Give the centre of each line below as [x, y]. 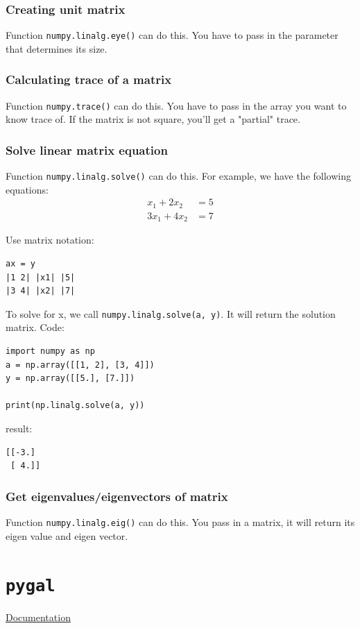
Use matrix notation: [50, 240]
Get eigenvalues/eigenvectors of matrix [117, 496]
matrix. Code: [35, 327]
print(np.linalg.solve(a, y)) [75, 406]
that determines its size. [57, 48]
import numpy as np [50, 351]
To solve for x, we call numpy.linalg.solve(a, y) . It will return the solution [171, 313]
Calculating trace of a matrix [89, 79]
